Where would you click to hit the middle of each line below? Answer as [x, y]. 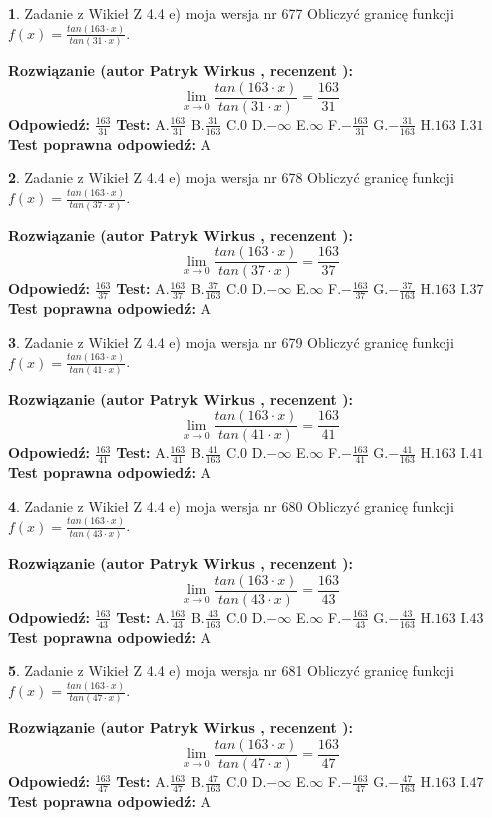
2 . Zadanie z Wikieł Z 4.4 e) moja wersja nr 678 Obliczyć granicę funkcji [231, 177]
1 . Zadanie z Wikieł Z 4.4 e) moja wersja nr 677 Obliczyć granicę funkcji [231, 13]
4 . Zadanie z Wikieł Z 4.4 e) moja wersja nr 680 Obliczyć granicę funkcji [231, 505]
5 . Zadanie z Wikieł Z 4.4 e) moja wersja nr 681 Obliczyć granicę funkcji [231, 670]
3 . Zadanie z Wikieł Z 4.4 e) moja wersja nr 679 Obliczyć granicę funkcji [231, 341]
